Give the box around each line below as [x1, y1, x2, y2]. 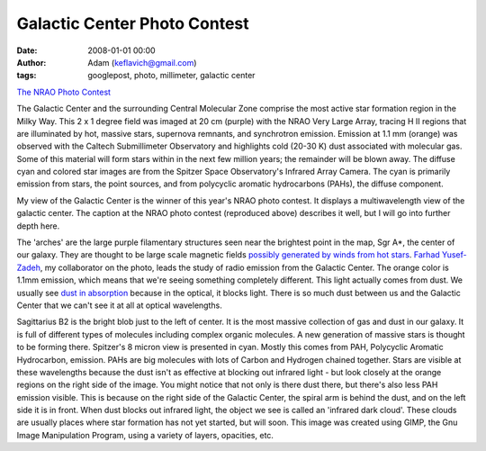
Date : [16, 45, 38, 56]
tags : [16, 70, 37, 81]
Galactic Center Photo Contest [16, 14, 249, 33]
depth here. [16, 221, 60, 231]
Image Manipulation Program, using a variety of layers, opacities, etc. [16, 429, 274, 440]
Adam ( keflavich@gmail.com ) [87, 57, 197, 68]
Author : [16, 57, 47, 68]
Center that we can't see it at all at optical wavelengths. [16, 300, 222, 311]
